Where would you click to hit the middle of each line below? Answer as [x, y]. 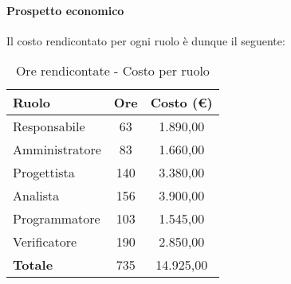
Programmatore [57, 219]
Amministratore [57, 150]
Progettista [44, 173]
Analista [36, 196]
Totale [33, 265]
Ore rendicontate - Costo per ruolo [112, 71]
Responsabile [49, 126]
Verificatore [45, 242]
